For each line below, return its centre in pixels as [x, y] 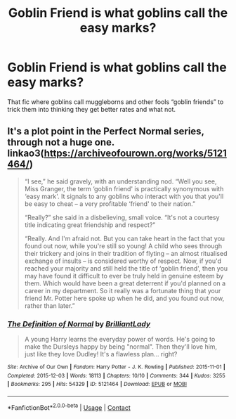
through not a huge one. [61, 142]
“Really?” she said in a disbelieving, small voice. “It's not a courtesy [122, 217]
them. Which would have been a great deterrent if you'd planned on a [125, 283]
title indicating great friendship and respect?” [90, 225]
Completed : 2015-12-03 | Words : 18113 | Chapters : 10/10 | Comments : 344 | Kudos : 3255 [117, 375]
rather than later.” [50, 305]
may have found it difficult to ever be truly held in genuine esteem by [124, 276]
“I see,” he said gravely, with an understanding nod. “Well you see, [120, 181]
